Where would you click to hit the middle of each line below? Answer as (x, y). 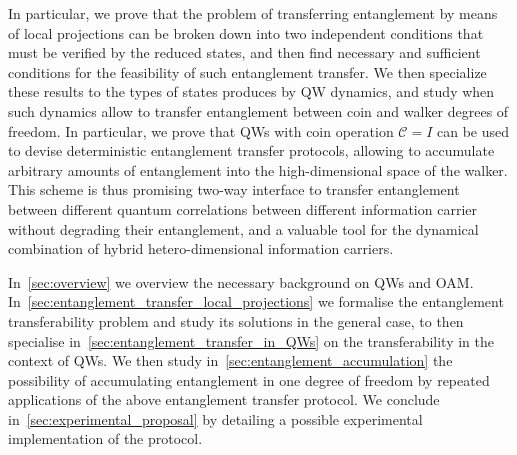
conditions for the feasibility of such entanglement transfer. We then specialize (247, 71)
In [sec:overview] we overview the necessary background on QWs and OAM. (241, 281)
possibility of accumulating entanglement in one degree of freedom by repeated (249, 379)
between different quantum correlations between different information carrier (242, 208)
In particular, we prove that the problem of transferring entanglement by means (253, 13)
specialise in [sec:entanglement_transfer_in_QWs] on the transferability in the (251, 340)
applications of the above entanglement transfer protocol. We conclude (224, 399)
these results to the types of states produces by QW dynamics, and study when (251, 91)
